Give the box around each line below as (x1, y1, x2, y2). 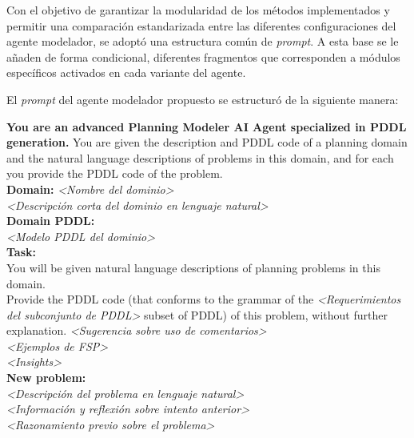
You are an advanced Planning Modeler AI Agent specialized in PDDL (6, 118, 407, 135)
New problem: (6, 369, 86, 386)
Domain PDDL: (6, 212, 95, 229)
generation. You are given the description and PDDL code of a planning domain (6, 134, 408, 151)
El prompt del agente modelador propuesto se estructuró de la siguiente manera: (6, 90, 399, 107)
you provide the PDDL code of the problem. (6, 165, 223, 182)
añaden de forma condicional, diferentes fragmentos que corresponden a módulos (6, 48, 400, 65)
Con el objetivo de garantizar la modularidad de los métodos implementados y (6, 2, 390, 18)
